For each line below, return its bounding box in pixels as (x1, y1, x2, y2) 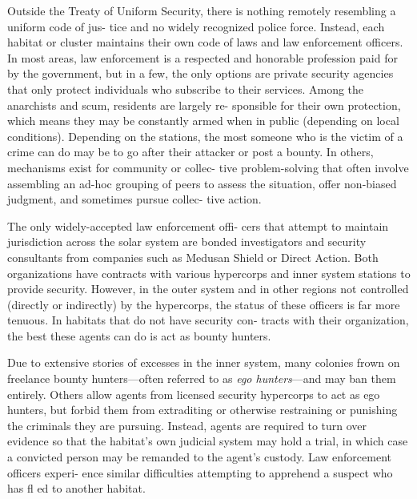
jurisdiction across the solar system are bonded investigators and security (7, 233, 367, 250)
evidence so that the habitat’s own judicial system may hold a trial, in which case (7, 433, 408, 449)
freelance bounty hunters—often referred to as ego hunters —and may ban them (7, 370, 396, 387)
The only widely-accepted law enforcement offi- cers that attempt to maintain (7, 217, 389, 234)
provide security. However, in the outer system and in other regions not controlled (7, 280, 409, 297)
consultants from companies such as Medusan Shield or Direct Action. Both (7, 248, 379, 265)
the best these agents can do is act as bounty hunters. (7, 327, 271, 344)
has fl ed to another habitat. (7, 480, 146, 497)
